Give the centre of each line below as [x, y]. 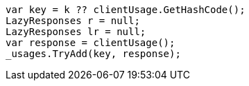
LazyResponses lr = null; [76, 32]
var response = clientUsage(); [91, 43]
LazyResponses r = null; [73, 21]
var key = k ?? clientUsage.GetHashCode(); [126, 10]
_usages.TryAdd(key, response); [93, 54]
